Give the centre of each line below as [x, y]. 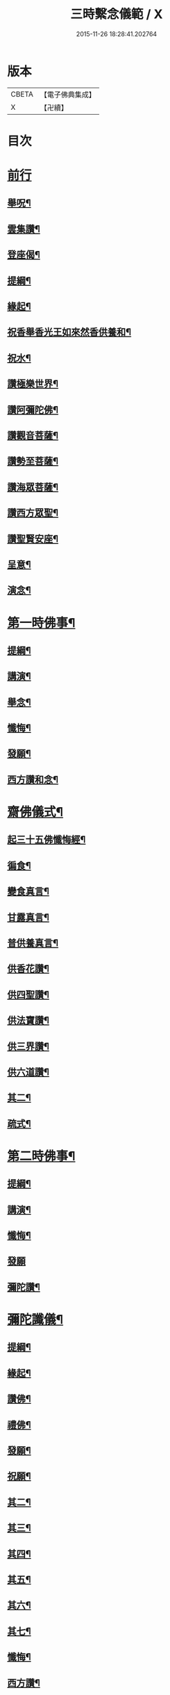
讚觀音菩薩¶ [33, 435]
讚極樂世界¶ [33, 384]
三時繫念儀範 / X [117, 14]
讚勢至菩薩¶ [33, 461]
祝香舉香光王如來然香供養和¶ [69, 332]
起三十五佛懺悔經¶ [46, 840]
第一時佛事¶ [41, 623]
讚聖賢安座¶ [33, 538]
